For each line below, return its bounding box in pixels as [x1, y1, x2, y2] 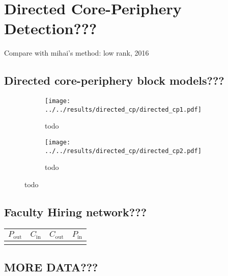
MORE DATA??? [4, 259, 98, 275]
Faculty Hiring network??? [4, 204, 147, 219]
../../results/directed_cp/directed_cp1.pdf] [45, 106, 202, 113]
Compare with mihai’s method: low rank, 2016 [4, 47, 149, 58]
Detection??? [4, 18, 97, 39]
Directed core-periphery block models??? [4, 72, 224, 88]
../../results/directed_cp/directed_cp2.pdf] [45, 147, 202, 155]
